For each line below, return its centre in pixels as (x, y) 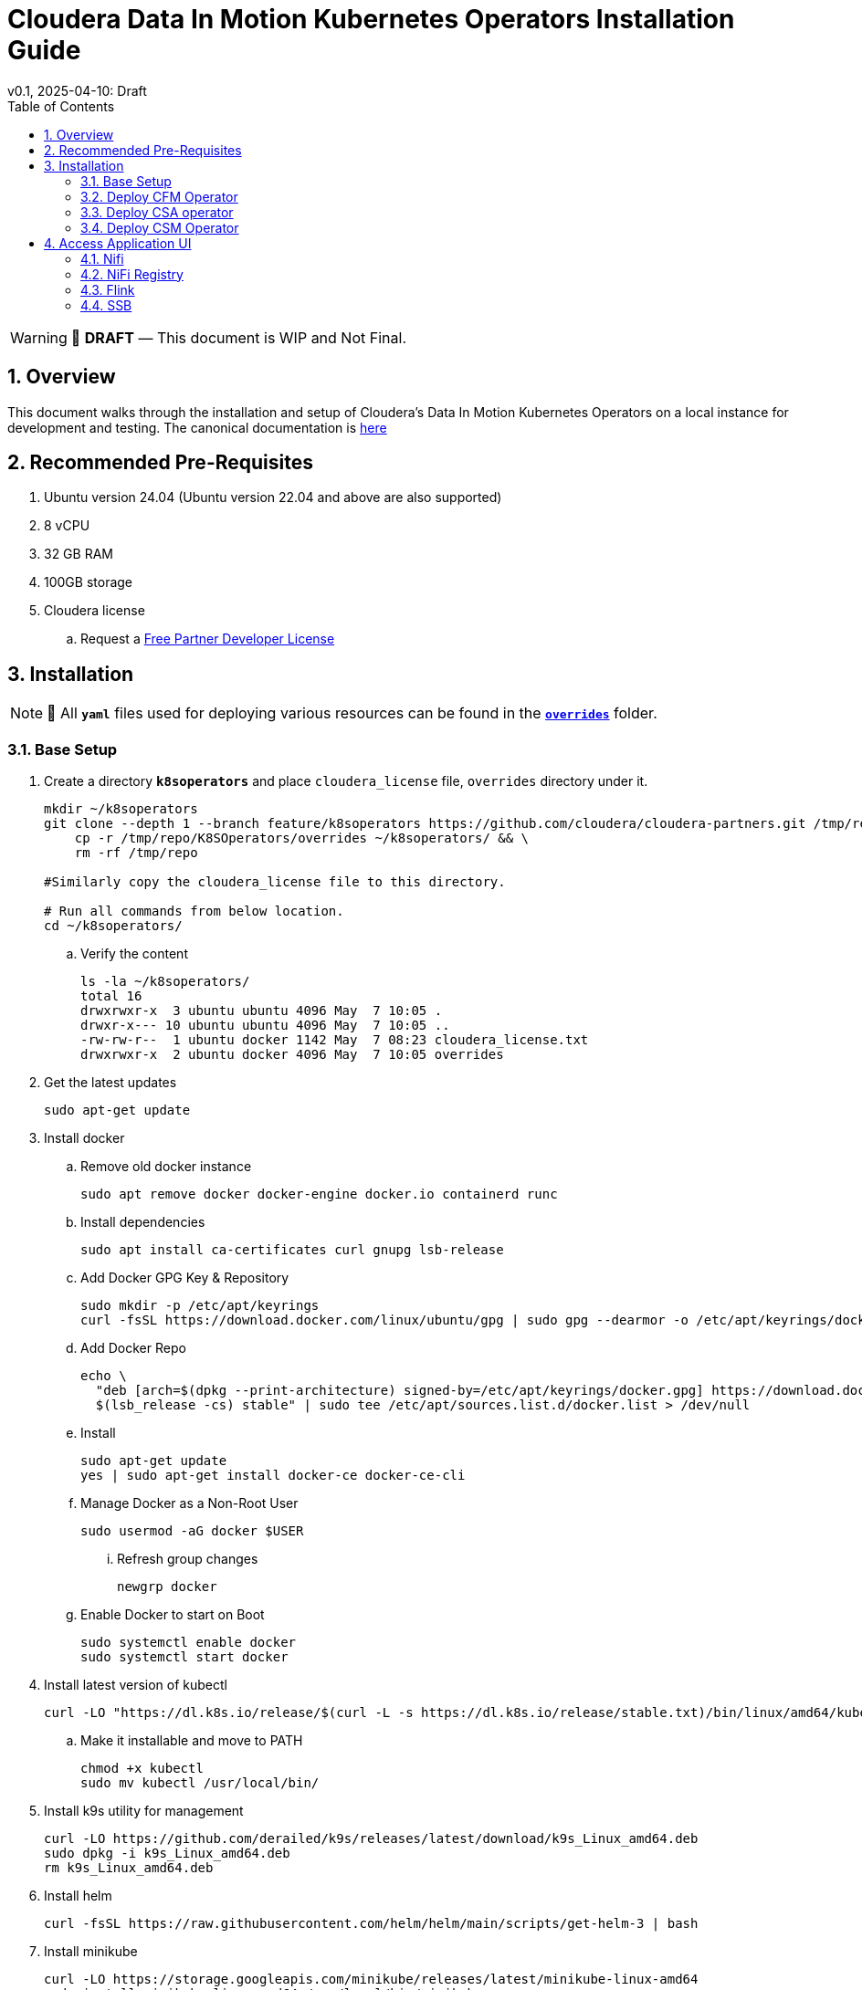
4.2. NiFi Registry (132, 274)
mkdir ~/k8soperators (121, 809)
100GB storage (89, 582)
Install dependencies (143, 1222)
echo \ (104, 1376)
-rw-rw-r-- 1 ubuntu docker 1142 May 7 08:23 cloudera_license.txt (335, 1040)
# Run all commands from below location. (194, 911)
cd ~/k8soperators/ (113, 926)
